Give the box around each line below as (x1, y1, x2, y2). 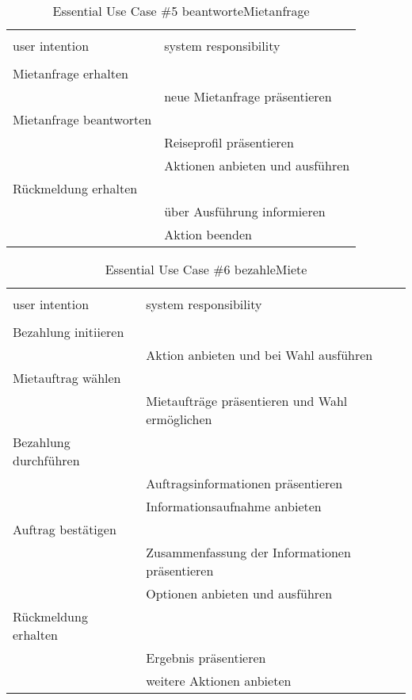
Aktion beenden (164, 225, 252, 243)
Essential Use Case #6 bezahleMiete (105, 260, 307, 278)
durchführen (13, 451, 80, 469)
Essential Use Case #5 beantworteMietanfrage (52, 2, 310, 20)
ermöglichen (146, 410, 212, 428)
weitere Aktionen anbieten (146, 671, 292, 690)
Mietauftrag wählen (13, 369, 121, 387)
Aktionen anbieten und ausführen (164, 156, 350, 174)
